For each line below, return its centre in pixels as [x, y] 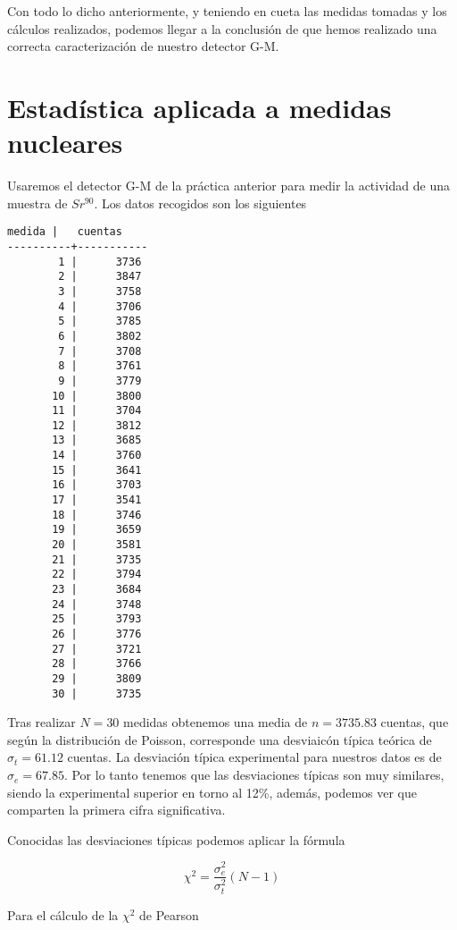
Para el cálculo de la [63, 914]
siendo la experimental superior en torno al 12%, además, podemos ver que [212, 792]
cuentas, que [415, 722]
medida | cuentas [65, 232]
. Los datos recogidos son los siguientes [200, 203]
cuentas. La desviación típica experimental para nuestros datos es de [254, 757]
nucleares [65, 143]
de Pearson [169, 914]
